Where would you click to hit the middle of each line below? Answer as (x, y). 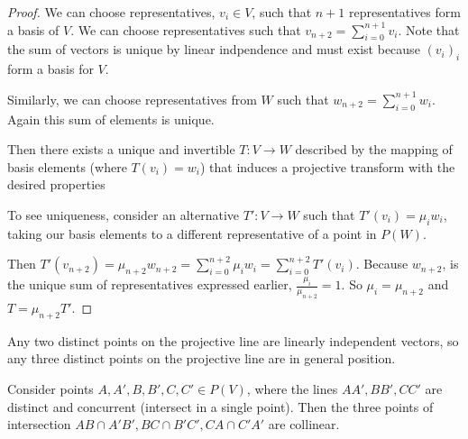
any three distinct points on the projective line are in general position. (202, 358)
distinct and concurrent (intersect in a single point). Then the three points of (220, 406)
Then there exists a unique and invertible (121, 149)
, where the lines (292, 388)
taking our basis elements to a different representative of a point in (192, 233)
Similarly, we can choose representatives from (132, 99)
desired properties (56, 184)
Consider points (50, 388)
